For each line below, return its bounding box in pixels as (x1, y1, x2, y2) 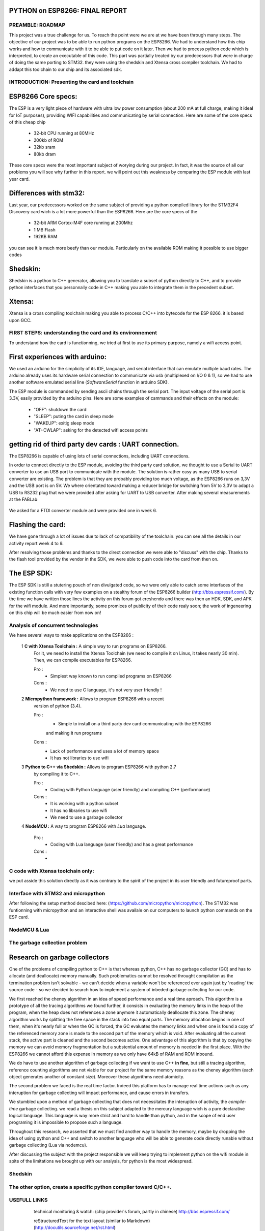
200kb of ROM (33, 137, 64, 143)
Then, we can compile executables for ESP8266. (33, 657, 132, 663)
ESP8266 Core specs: (9, 93, 78, 101)
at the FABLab (9, 496, 38, 502)
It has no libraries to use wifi (50, 808, 107, 813)
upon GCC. (9, 317, 32, 323)
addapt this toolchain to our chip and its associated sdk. (9, 66, 122, 72)
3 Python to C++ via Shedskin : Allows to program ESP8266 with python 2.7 (21, 764, 177, 770)
